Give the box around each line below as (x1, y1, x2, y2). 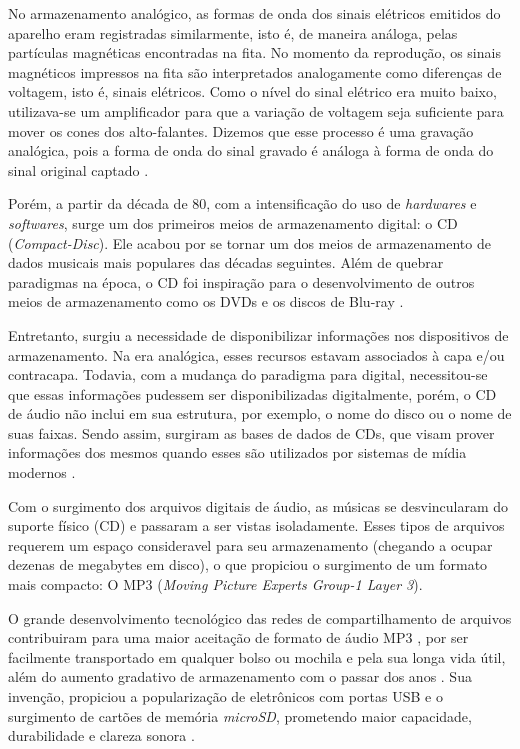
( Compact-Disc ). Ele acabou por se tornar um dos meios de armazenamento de (8, 232, 491, 253)
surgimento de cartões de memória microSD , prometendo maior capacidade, (8, 705, 472, 726)
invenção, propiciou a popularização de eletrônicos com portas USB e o (8, 686, 443, 706)
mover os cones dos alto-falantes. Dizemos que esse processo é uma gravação (8, 120, 474, 141)
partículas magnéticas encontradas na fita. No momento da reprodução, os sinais (8, 42, 501, 63)
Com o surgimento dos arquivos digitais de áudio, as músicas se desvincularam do (8, 495, 509, 516)
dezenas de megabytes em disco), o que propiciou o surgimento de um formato (8, 554, 488, 575)
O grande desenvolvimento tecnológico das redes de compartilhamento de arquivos (8, 607, 512, 628)
